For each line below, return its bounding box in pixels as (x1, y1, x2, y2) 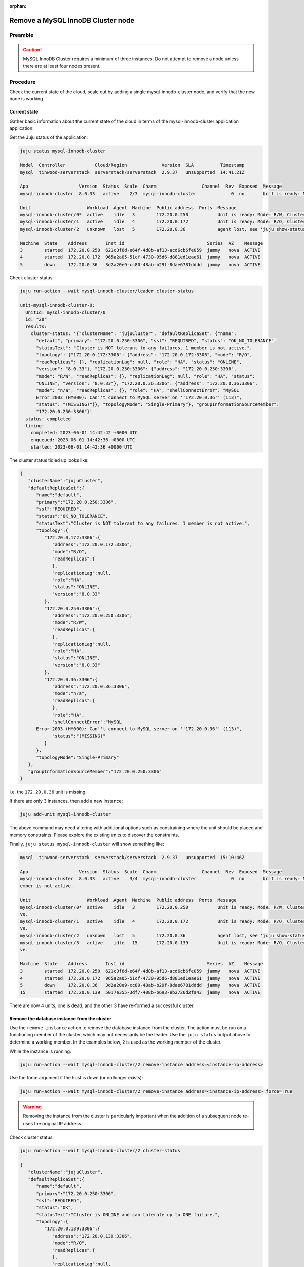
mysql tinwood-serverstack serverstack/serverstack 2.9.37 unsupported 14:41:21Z (20, 169, 245, 175)
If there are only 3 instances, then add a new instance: (9, 798, 123, 804)
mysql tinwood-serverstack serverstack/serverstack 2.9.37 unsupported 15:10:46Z (20, 854, 245, 861)
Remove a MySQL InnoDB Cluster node (9, 16, 135, 25)
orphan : (9, 3, 27, 9)
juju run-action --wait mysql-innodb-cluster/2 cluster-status (20, 1148, 181, 1154)
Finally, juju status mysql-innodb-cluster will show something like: (9, 841, 164, 847)
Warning (23, 1104, 42, 1110)
